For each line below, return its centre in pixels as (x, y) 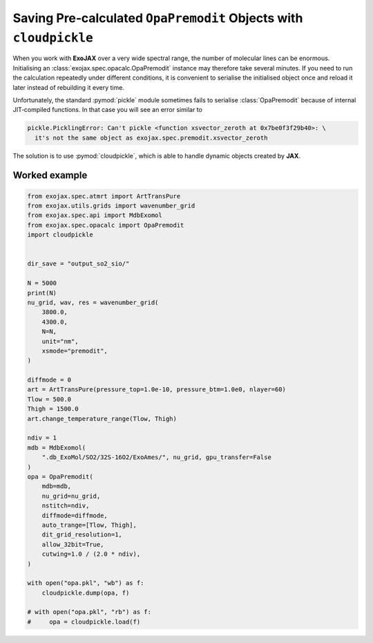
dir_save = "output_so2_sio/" (78, 264)
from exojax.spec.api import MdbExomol (95, 215)
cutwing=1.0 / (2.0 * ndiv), (91, 554)
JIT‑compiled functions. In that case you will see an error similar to (108, 110)
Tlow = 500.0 (49, 399)
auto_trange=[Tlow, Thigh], (89, 525)
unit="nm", (60, 341)
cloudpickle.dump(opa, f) (86, 593)
